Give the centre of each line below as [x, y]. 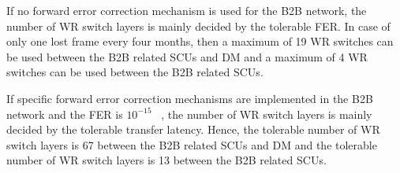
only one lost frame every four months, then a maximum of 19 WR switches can [200, 41]
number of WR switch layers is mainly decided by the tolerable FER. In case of [198, 26]
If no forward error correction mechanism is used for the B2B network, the [187, 10]
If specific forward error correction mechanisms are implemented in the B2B [190, 98]
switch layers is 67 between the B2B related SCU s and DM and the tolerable [192, 144]
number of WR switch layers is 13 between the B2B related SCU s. [166, 160]
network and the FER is [65, 114]
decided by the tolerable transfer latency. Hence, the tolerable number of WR [193, 129]
